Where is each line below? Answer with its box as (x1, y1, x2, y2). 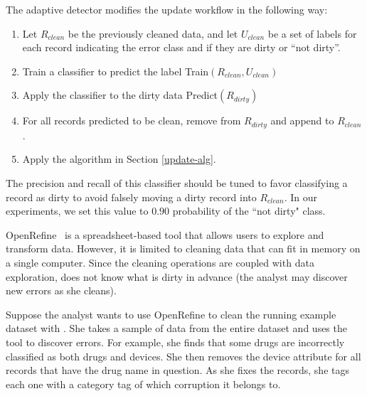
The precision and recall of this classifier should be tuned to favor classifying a (6, 176, 348, 191)
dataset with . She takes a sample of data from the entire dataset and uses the (6, 321, 347, 336)
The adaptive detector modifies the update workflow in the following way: (6, 2, 328, 16)
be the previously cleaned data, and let (68, 26, 238, 41)
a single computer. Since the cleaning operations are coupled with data (6, 255, 314, 269)
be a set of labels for (267, 26, 357, 41)
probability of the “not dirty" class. (172, 203, 326, 218)
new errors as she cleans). (6, 283, 117, 298)
